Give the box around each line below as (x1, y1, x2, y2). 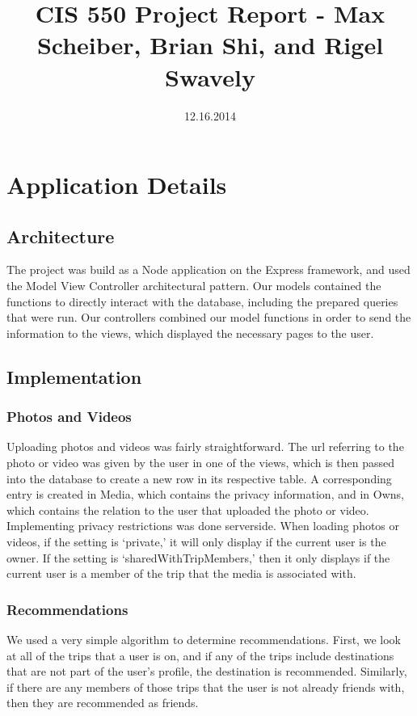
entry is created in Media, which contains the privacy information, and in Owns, (6, 486, 404, 503)
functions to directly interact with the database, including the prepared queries (6, 293, 398, 310)
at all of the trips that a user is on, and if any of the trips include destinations (6, 647, 394, 663)
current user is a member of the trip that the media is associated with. (6, 565, 356, 582)
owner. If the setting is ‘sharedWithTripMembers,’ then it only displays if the (6, 549, 390, 566)
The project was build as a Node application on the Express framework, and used (6, 261, 411, 278)
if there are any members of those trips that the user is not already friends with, (6, 678, 405, 695)
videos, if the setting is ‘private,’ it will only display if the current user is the (6, 533, 386, 550)
